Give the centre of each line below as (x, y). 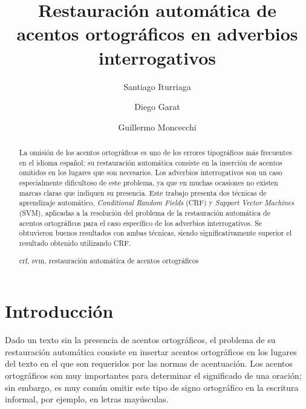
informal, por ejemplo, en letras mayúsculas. (87, 399)
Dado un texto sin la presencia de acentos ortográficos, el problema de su (140, 340)
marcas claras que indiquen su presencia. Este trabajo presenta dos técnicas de (143, 192)
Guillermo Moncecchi (157, 127)
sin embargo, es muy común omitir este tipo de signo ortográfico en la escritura (152, 387)
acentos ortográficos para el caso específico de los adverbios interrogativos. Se (141, 223)
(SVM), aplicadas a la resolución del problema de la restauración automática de (145, 213)
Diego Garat (157, 107)
